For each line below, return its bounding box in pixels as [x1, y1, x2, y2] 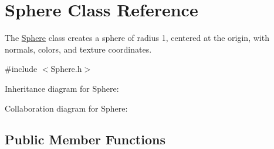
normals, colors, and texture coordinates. [5, 43, 152, 55]
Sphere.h [50, 63, 82, 75]
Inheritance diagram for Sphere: [5, 82, 119, 94]
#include [5, 63, 38, 75]
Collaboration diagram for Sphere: [5, 102, 128, 114]
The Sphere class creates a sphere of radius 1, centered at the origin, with [5, 32, 269, 44]
